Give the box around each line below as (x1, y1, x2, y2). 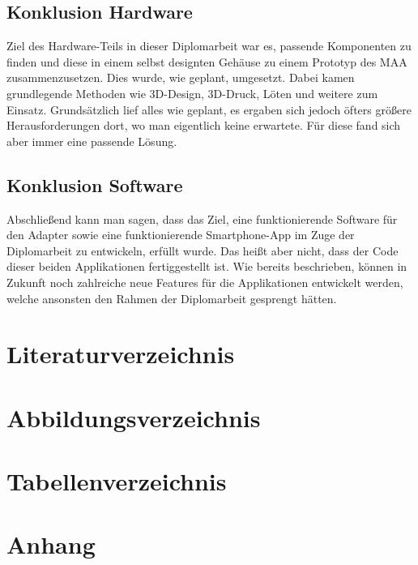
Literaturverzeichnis (6, 337, 235, 370)
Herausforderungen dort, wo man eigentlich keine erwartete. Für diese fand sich (6, 117, 401, 134)
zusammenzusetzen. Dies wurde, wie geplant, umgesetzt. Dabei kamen (6, 69, 355, 86)
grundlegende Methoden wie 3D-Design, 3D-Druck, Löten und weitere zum (6, 84, 378, 101)
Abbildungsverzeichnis (6, 400, 261, 434)
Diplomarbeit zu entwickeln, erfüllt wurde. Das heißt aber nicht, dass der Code (6, 242, 399, 259)
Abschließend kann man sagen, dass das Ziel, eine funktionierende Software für (6, 210, 398, 227)
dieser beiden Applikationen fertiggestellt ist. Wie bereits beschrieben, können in (6, 258, 407, 275)
